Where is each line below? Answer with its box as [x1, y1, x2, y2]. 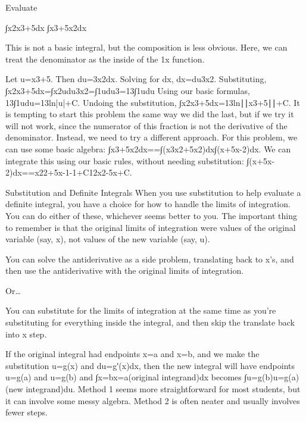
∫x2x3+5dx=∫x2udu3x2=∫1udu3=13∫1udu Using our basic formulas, [5, 84, 250, 96]
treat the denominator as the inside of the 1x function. [5, 52, 205, 65]
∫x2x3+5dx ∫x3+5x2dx [5, 21, 87, 33]
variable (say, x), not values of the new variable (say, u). [5, 233, 210, 245]
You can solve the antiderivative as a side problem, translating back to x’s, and [5, 252, 294, 265]
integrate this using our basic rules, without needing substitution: [5, 154, 244, 167]
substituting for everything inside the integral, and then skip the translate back [5, 316, 295, 329]
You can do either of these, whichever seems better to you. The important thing [5, 209, 297, 221]
